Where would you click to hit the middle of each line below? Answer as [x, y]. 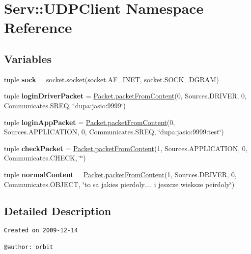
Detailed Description [58, 210]
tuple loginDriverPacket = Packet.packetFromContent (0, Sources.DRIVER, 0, [125, 96]
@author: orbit [29, 247]
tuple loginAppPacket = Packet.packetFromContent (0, [90, 122]
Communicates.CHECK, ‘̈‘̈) [45, 158]
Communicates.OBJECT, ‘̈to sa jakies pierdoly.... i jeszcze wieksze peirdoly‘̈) [119, 184]
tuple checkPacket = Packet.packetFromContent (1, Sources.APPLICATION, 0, [126, 148]
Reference [38, 27]
